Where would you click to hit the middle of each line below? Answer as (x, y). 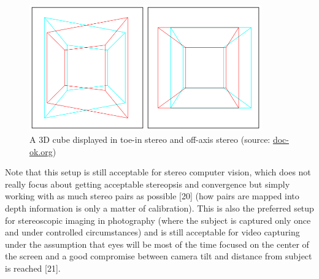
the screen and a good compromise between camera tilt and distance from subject (159, 256)
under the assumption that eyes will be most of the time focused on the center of (157, 244)
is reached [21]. (33, 268)
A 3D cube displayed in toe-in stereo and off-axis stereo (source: (150, 139)
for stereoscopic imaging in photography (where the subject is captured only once (158, 220)
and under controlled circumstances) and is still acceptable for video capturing (152, 232)
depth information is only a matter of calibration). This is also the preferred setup (159, 208)
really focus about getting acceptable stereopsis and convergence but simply (148, 184)
